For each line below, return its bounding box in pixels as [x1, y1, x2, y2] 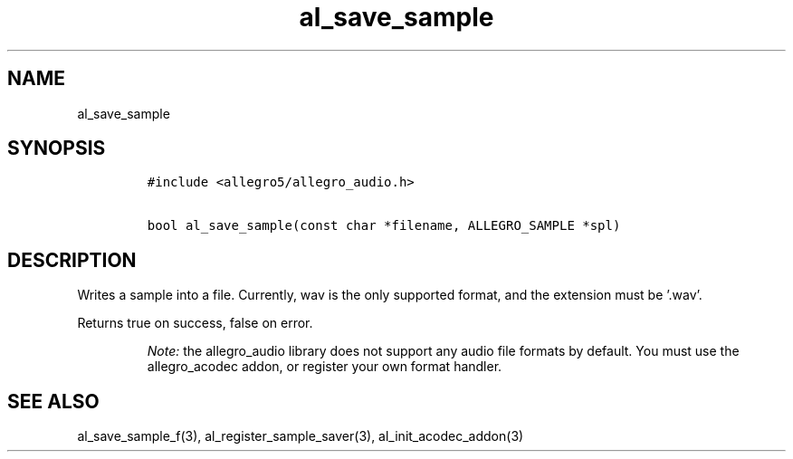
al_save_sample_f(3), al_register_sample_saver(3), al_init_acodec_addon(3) [77, 428, 524, 445]
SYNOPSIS [7, 137, 106, 160]
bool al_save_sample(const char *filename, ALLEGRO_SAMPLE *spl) [147, 218, 621, 234]
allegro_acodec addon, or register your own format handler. [147, 359, 502, 375]
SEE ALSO [7, 389, 100, 413]
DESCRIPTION [7, 248, 137, 272]
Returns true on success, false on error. [77, 315, 313, 331]
